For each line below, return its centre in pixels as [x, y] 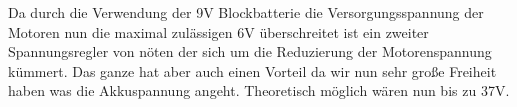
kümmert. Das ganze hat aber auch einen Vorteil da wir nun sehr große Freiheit [252, 70]
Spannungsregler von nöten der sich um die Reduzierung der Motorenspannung [250, 51]
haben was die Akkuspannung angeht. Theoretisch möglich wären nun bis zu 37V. [259, 90]
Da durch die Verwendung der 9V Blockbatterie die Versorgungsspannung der [246, 12]
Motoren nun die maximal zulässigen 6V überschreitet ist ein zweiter [218, 31]
